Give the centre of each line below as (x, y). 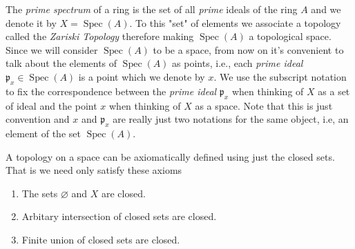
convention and (38, 119)
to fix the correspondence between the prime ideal (111, 91)
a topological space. (290, 36)
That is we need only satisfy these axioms (94, 170)
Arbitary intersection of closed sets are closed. (119, 216)
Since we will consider (52, 49)
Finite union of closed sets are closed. (101, 239)
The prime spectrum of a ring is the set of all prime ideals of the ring (152, 9)
